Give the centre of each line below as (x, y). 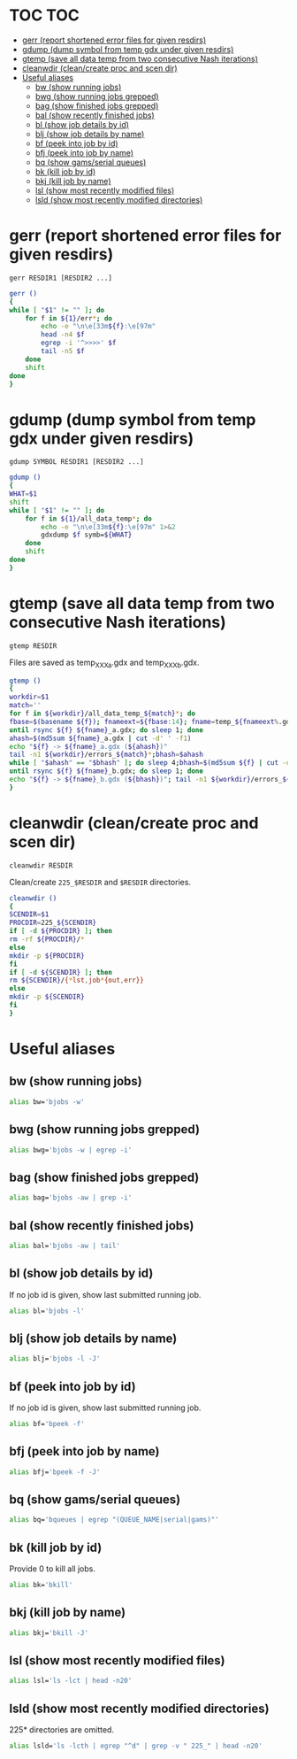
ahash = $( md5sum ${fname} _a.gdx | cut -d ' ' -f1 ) (100, 738)
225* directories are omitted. (62, 1730)
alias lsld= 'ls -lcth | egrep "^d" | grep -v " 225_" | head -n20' (136, 1746)
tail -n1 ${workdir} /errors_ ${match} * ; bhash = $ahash (106, 755)
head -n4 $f (63, 335)
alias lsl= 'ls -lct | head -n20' (71, 1681)
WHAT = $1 (23, 494)
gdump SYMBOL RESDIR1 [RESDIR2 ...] (76, 462)
